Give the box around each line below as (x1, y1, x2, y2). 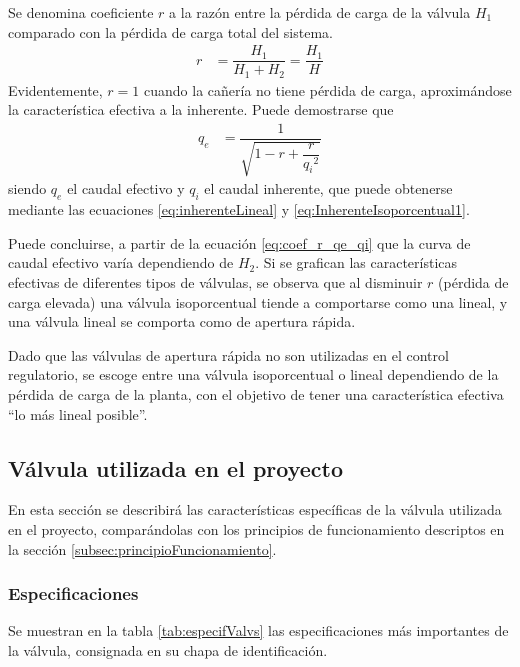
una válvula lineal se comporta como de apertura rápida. (8, 311, 356, 332)
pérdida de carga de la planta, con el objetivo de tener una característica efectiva (8, 383, 504, 404)
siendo (8, 178, 47, 199)
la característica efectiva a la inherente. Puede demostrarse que (8, 99, 394, 120)
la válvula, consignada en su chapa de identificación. (8, 639, 328, 660)
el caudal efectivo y (67, 178, 185, 199)
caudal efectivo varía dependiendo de (8, 252, 234, 273)
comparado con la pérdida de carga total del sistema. (8, 21, 333, 42)
